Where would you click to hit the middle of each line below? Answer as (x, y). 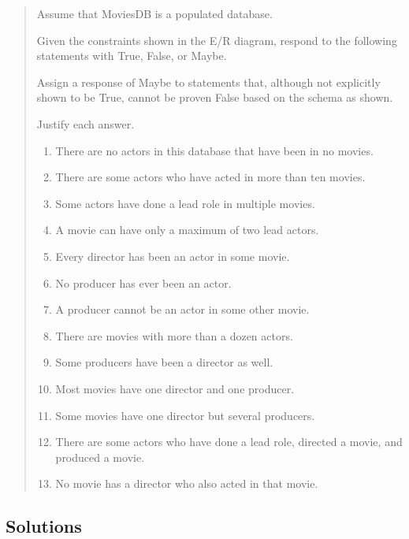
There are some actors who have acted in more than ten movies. (210, 177)
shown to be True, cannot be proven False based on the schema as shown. (215, 97)
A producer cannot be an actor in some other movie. (182, 309)
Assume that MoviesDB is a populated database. (154, 13)
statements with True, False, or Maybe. (132, 56)
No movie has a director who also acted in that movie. (187, 483)
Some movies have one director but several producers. (185, 415)
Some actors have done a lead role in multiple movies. (185, 203)
